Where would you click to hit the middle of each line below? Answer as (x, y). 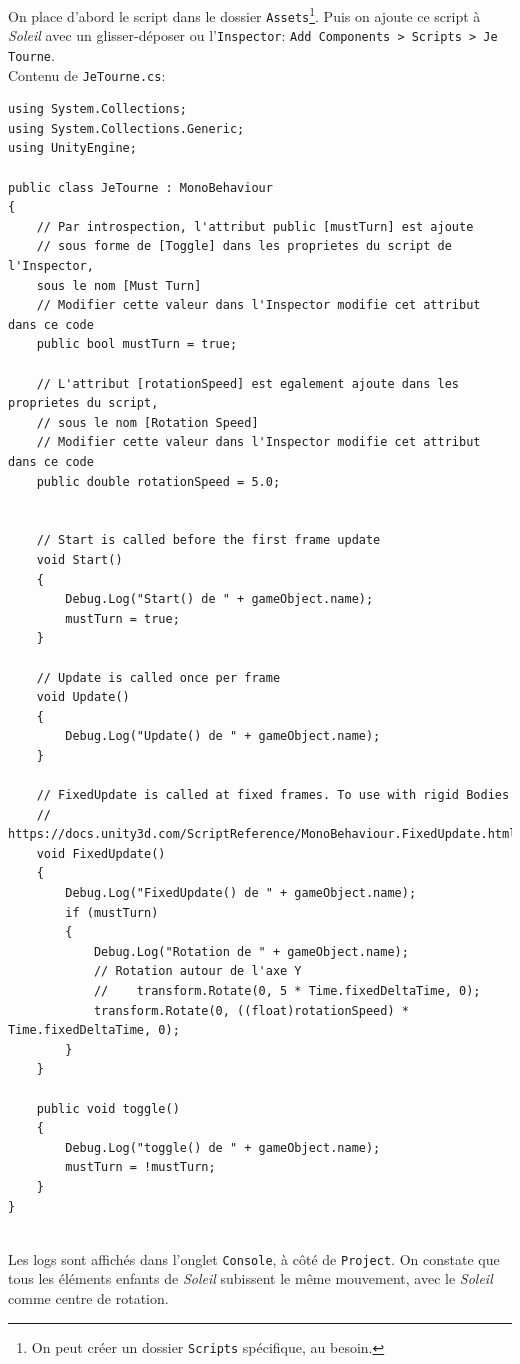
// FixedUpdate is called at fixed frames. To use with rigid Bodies (273, 795)
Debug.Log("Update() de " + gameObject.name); (223, 736)
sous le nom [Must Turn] (119, 285)
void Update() (83, 697)
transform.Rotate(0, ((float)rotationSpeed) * (251, 1010)
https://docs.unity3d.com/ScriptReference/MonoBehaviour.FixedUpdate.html (262, 834)
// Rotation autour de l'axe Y (197, 971)
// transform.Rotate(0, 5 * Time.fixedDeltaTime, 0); (287, 991)
